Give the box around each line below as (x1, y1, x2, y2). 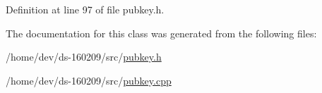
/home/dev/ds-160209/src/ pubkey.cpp (6, 73, 172, 87)
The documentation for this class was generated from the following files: (6, 25, 317, 40)
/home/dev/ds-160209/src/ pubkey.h (6, 49, 162, 64)
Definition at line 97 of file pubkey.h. (6, 2, 165, 16)
